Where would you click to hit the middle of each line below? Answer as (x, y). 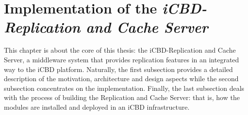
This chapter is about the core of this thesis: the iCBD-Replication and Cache (120, 50)
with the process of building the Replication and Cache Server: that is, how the (122, 97)
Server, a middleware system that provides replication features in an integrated (122, 59)
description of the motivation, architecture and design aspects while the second (121, 79)
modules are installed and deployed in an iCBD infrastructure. (97, 107)
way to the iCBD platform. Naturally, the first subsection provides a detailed (118, 69)
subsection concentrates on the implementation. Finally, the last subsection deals (124, 88)
